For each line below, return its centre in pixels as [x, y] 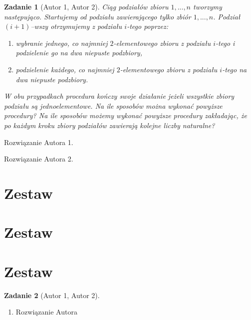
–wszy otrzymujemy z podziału [76, 26]
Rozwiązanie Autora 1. [39, 142]
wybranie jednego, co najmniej [62, 43]
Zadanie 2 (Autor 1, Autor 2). [52, 295]
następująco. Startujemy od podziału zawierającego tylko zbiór [98, 16]
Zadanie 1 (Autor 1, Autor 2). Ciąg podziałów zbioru [86, 6]
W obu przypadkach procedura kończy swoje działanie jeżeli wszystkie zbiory [119, 96]
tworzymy [208, 6]
